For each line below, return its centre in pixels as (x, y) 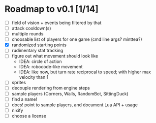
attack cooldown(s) (31, 28)
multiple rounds (28, 34)
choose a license (29, 116)
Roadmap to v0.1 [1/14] (52, 9)
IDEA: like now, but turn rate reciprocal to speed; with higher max (85, 72)
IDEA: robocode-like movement (51, 67)
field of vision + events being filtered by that (57, 23)
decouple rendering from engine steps (51, 88)
